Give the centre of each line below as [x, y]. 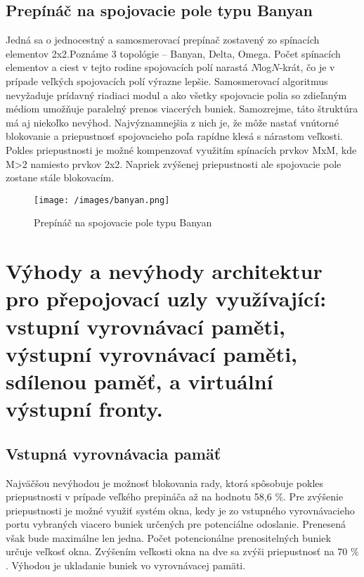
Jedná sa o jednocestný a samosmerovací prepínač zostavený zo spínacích [163, 40]
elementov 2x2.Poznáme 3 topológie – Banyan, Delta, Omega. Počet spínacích [173, 53]
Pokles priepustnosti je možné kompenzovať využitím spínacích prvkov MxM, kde [181, 149]
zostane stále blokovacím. [60, 177]
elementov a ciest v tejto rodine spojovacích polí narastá [127, 67]
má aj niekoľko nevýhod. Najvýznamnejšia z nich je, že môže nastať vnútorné [172, 122]
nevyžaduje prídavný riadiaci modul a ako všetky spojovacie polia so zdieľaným [176, 95]
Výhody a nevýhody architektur [164, 271]
